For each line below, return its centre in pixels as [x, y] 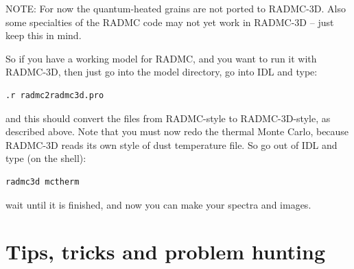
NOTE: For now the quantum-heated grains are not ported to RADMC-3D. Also [176, 8]
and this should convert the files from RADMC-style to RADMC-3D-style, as [168, 118]
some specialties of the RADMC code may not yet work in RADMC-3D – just [170, 22]
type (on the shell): [46, 158]
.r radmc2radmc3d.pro [55, 95]
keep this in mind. [44, 35]
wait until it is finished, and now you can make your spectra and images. [158, 204]
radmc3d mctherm [43, 182]
